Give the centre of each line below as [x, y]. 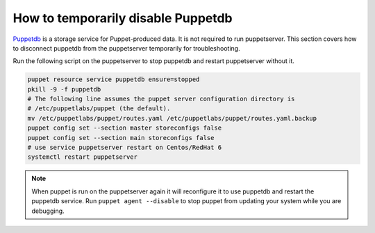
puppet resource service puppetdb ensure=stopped [114, 79]
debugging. [48, 211]
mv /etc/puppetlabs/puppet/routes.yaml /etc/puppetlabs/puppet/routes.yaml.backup [172, 118]
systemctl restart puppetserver [83, 157]
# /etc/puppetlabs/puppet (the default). [99, 109]
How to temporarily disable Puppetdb [123, 18]
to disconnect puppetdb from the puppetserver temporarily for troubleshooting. [126, 48]
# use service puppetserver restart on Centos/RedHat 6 [125, 148]
